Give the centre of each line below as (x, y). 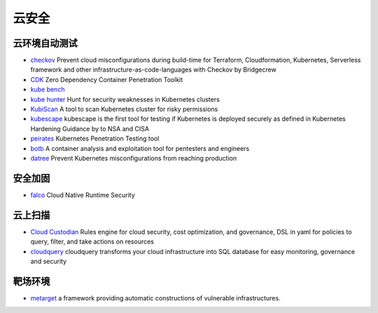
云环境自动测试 (45, 43)
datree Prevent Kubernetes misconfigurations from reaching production (134, 158)
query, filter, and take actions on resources (92, 241)
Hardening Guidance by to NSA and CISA (90, 128)
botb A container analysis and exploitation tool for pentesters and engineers (140, 148)
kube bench (48, 89)
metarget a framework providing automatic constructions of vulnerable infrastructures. (155, 298)
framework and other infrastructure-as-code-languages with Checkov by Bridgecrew (153, 69)
